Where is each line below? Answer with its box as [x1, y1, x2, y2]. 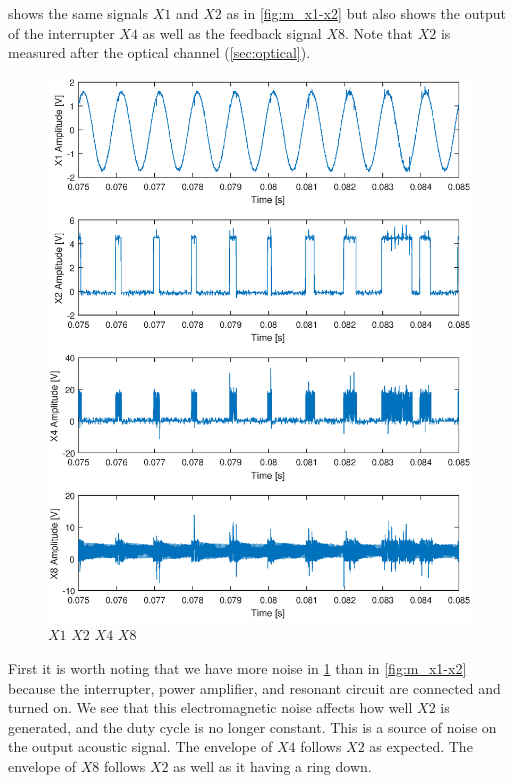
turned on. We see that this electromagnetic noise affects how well [8, 697, 413, 718]
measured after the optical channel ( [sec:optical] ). [8, 42, 311, 63]
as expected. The [369, 736, 473, 757]
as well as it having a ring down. [173, 756, 372, 777]
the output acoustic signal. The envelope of [8, 736, 273, 757]
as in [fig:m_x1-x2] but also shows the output [226, 3, 506, 23]
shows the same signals [8, 3, 148, 23]
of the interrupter [8, 22, 115, 43]
